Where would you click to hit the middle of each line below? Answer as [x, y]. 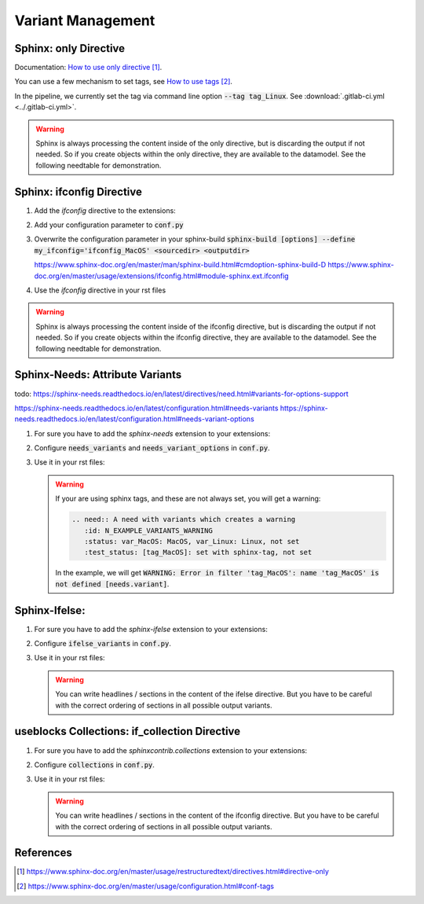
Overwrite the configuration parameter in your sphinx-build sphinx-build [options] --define [195, 239]
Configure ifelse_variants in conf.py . [103, 644]
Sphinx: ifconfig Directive [79, 191]
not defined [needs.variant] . [112, 584]
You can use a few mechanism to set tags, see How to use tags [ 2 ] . [124, 82]
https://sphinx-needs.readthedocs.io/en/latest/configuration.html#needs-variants [146, 408]
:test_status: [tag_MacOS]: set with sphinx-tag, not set [198, 553]
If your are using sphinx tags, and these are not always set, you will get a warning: [188, 498]
